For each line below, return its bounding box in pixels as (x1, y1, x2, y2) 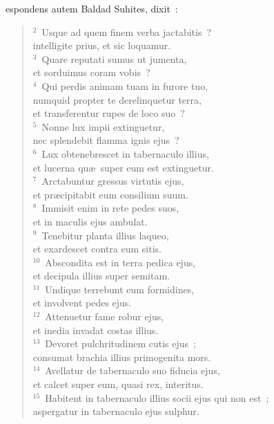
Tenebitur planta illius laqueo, (41, 228, 169, 242)
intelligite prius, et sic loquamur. (32, 38, 171, 53)
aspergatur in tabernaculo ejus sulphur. (32, 404, 199, 418)
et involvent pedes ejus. (32, 295, 132, 310)
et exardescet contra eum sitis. (32, 241, 162, 256)
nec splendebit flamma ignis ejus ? (32, 133, 179, 147)
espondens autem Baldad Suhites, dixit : (6, 1, 178, 15)
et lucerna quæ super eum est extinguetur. (32, 160, 214, 174)
